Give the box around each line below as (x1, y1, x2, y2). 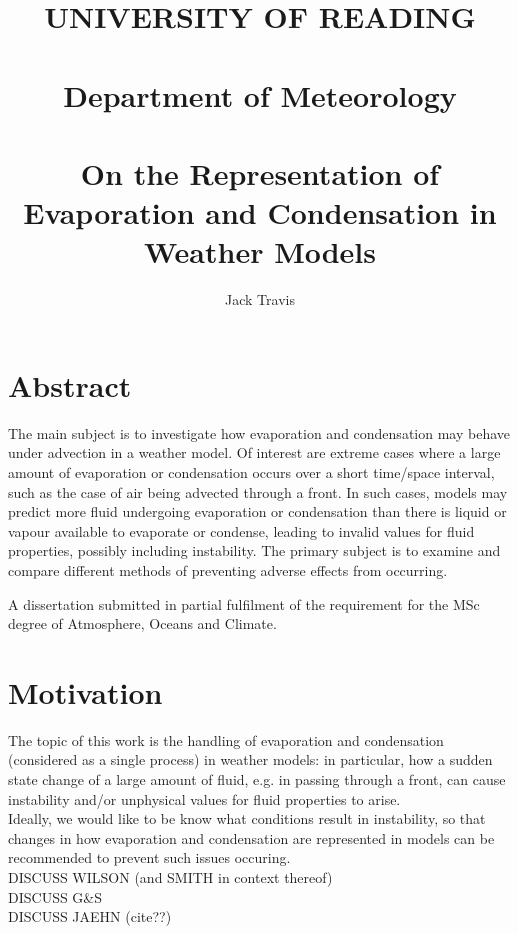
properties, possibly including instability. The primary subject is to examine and (8, 540, 501, 561)
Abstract (8, 364, 132, 405)
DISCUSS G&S (8, 886, 103, 907)
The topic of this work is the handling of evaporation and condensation (8, 729, 444, 750)
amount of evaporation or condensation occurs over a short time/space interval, (8, 461, 495, 482)
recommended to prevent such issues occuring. (8, 847, 291, 868)
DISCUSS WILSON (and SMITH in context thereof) (8, 867, 333, 887)
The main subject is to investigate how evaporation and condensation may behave (8, 422, 510, 443)
